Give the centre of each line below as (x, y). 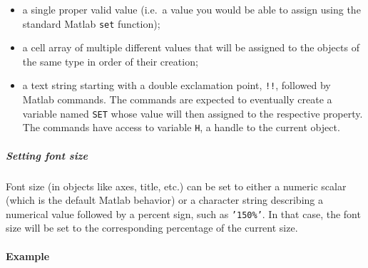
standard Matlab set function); (91, 23)
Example (28, 256)
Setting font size (47, 155)
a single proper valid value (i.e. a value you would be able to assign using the (191, 9)
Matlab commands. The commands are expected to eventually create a (177, 99)
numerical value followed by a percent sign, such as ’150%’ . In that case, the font (183, 213)
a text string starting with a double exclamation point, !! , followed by (177, 85)
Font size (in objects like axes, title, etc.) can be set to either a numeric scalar (176, 186)
